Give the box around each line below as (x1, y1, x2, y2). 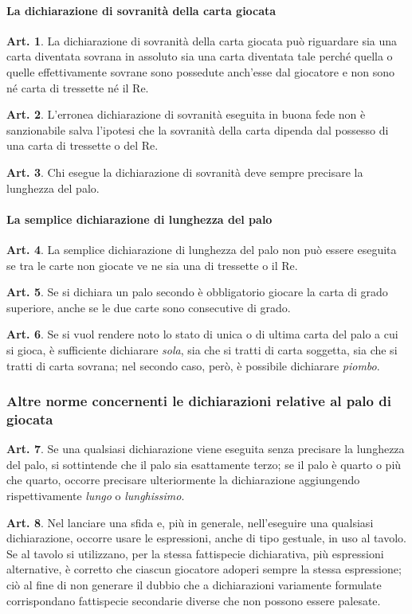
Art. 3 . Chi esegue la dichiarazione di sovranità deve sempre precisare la (6, 163, 363, 180)
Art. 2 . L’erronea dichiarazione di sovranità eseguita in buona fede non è (6, 106, 366, 123)
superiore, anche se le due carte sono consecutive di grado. (6, 299, 291, 315)
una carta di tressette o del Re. (6, 137, 159, 154)
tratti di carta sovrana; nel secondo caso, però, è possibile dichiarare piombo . (6, 357, 380, 373)
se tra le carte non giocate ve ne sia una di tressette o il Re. (6, 256, 298, 273)
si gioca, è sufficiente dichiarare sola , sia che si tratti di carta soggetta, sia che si (6, 341, 398, 358)
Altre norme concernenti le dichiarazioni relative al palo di (6, 391, 391, 411)
